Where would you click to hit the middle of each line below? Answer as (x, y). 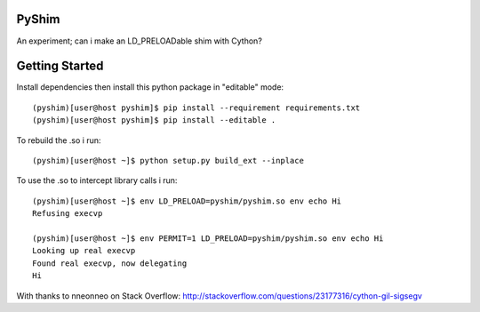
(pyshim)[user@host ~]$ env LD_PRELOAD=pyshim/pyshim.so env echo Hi (187, 201)
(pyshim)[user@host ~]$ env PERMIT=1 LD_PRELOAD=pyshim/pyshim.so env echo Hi (208, 238)
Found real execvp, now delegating (110, 263)
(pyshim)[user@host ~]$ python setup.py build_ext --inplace (168, 160)
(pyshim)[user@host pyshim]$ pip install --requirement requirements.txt (196, 108)
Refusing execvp (68, 214)
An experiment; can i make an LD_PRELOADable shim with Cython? (139, 41)
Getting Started (60, 66)
